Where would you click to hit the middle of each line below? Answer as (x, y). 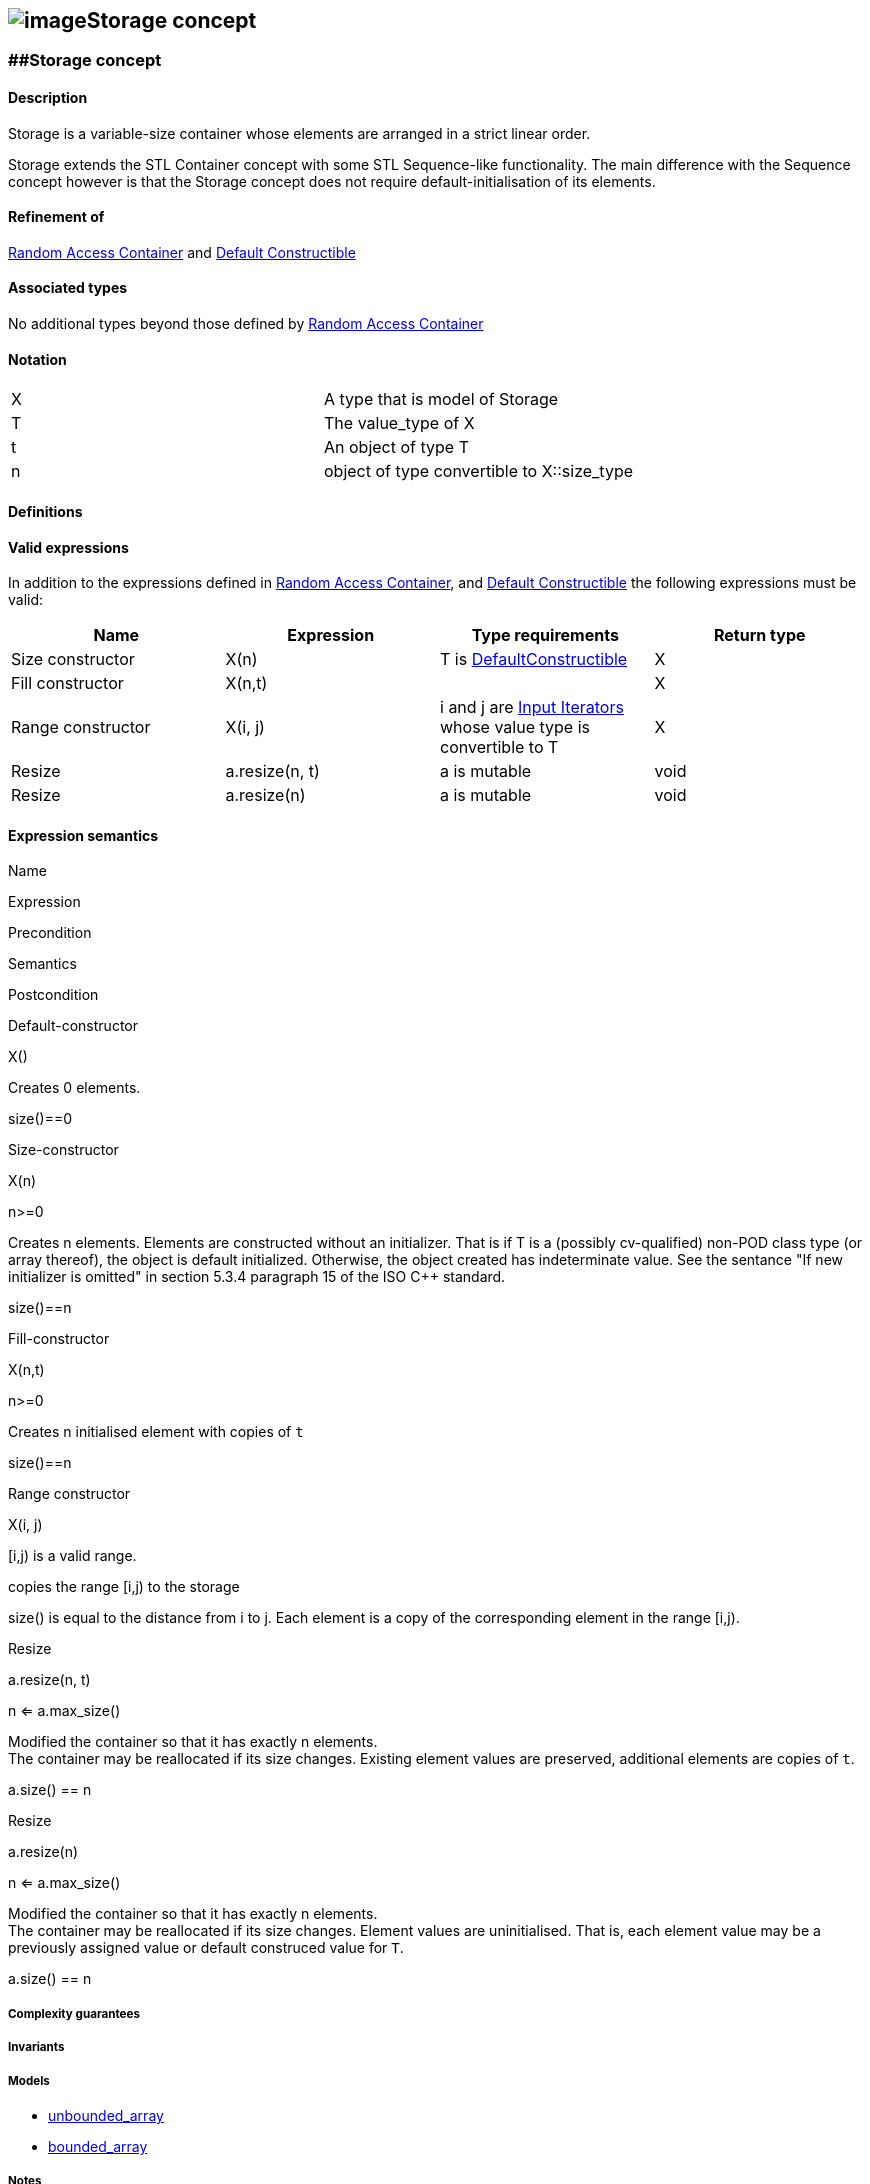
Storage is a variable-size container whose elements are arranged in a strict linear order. (299, 133)
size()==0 (40, 1119)
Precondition (50, 933)
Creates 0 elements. (74, 1088)
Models (29, 2080)
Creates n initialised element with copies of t (156, 1432)
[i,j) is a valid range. (72, 1556)
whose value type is (515, 727)
